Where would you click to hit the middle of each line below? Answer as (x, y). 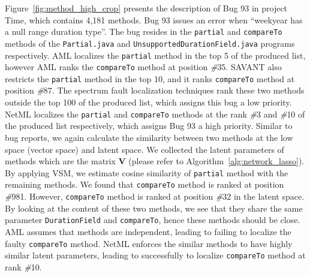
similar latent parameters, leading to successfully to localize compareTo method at (155, 255)
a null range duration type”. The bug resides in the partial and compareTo (144, 31)
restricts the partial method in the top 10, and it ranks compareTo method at (150, 78)
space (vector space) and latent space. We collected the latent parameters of (145, 149)
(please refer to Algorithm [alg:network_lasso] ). (216, 161)
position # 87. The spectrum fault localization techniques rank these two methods (155, 90)
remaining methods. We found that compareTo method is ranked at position (145, 184)
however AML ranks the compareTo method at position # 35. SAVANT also (143, 67)
